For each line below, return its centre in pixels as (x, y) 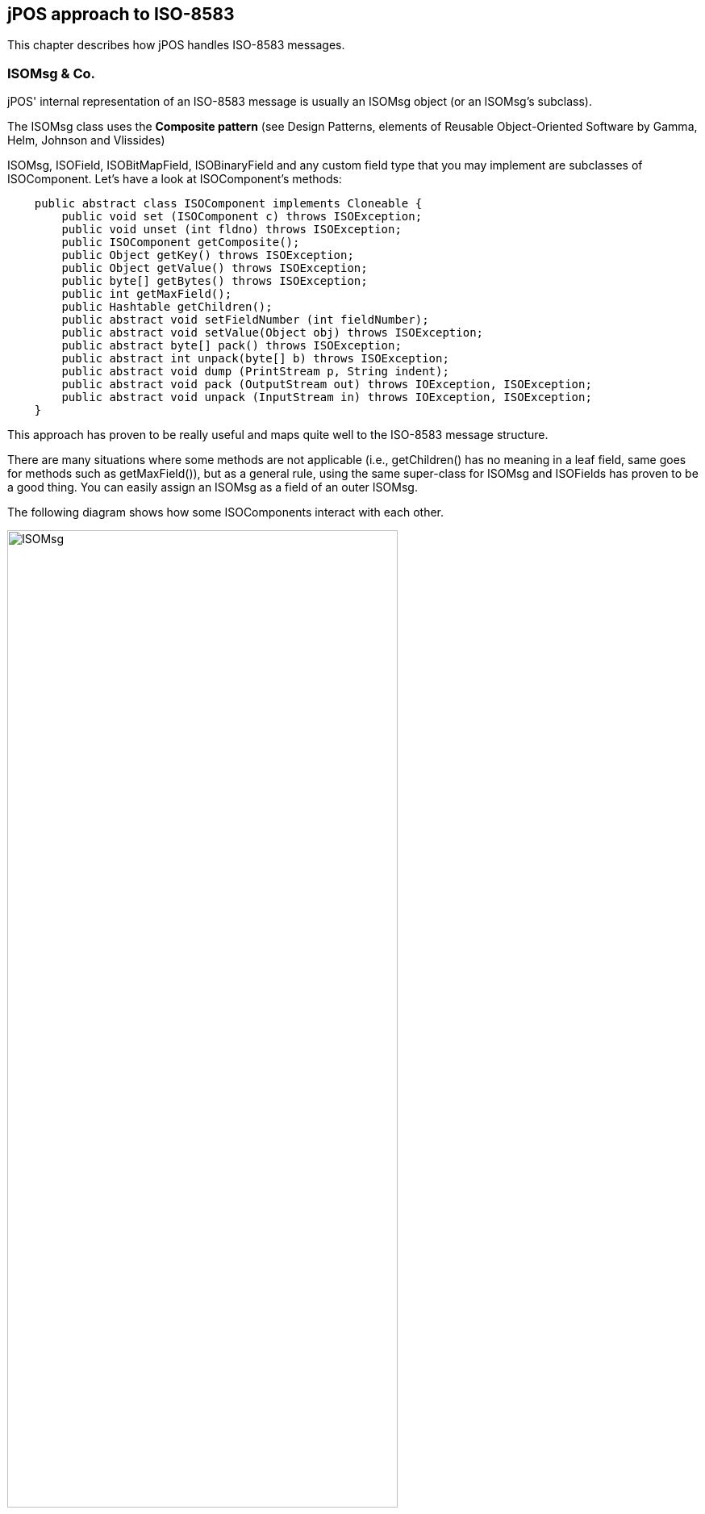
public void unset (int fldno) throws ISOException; (232, 230)
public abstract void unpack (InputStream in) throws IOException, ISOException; (327, 397)
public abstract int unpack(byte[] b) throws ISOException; (255, 359)
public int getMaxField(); (147, 294)
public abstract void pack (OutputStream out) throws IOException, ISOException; (327, 385)
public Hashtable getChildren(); (167, 307)
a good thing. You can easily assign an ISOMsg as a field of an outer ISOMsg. (213, 487)
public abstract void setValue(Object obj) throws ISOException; (273, 333)
